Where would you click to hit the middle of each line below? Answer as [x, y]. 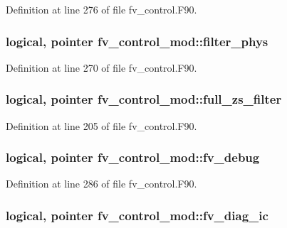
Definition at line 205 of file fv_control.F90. [101, 125]
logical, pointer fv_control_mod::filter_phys [137, 41]
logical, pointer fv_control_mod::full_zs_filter [144, 99]
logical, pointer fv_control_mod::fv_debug [133, 157]
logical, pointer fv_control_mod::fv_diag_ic [137, 215]
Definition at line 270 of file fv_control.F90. [101, 67]
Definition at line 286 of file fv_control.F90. [101, 184]
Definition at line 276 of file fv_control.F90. [101, 9]
